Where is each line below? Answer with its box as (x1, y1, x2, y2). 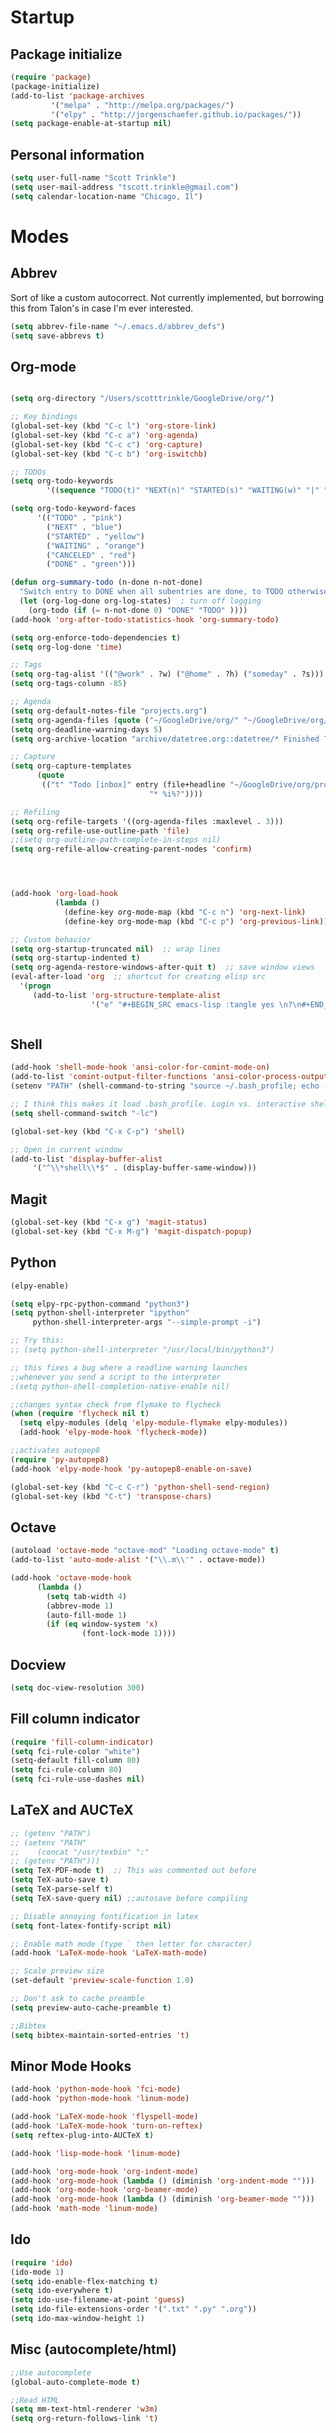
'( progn (19, 981, 52, 991)
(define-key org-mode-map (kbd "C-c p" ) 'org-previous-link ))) (63, 916, 333, 926)
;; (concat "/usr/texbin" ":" (10, 1847, 150, 1857)
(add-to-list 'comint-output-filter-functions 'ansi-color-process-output (10, 1072, 329, 1082)
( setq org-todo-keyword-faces (10, 504, 137, 514)
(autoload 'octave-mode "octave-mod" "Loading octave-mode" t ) (10, 1546, 280, 1556)
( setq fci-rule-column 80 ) (10, 1765, 123, 1775)
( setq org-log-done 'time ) (10, 642, 123, 652)
